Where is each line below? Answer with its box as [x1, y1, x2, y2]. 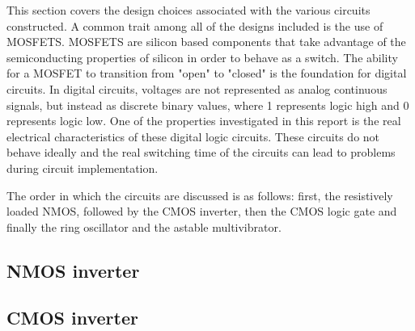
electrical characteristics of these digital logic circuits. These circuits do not [6, 128, 380, 145]
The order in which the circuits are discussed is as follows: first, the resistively [6, 186, 393, 203]
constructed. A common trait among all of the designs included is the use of [6, 17, 383, 34]
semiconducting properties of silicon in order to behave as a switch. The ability [6, 48, 398, 65]
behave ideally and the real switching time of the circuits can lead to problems [6, 144, 396, 161]
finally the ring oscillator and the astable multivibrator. [6, 218, 282, 235]
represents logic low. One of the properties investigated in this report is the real [6, 112, 401, 129]
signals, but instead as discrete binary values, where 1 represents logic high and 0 [6, 96, 409, 113]
